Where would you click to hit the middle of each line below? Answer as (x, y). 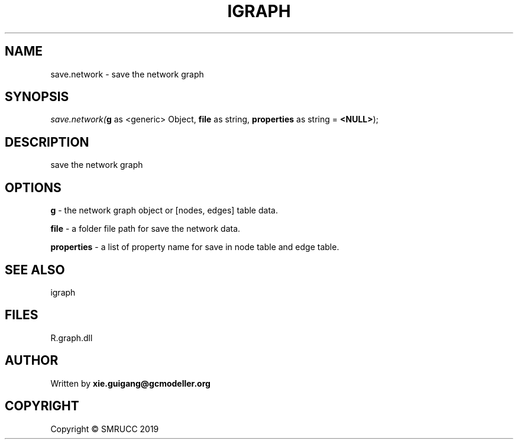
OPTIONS (33, 187)
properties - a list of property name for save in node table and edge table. (195, 247)
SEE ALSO (35, 270)
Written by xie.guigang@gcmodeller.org (130, 383)
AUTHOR (32, 361)
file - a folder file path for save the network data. (145, 229)
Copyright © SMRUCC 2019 (105, 429)
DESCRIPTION (47, 142)
